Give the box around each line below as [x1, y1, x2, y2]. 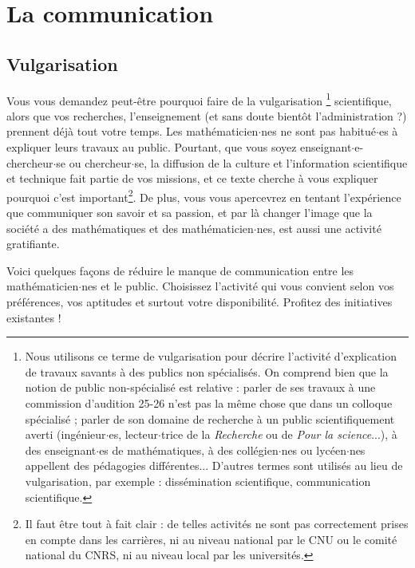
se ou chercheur [56, 154, 132, 171]
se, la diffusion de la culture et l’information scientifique [134, 154, 408, 171]
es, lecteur [109, 426, 159, 443]
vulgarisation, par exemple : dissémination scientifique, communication [25, 472, 371, 489]
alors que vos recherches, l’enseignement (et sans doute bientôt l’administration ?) [6, 107, 407, 124]
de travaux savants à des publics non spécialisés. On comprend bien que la [25, 363, 389, 380]
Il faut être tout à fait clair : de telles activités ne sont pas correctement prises [25, 515, 409, 532]
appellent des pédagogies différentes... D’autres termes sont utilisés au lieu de [25, 457, 403, 474]
